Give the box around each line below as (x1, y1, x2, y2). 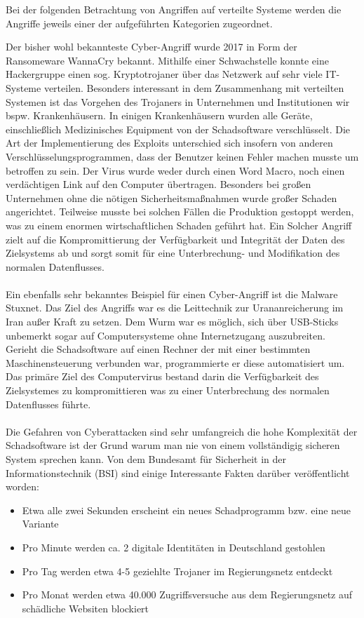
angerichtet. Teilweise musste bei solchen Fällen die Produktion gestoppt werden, (6, 204, 354, 219)
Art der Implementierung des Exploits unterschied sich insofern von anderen (6, 135, 333, 150)
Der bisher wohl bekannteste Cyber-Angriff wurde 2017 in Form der (6, 39, 297, 54)
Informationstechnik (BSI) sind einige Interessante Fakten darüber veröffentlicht (6, 465, 350, 480)
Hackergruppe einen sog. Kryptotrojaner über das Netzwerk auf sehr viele (6, 67, 323, 81)
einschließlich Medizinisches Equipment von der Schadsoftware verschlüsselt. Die (6, 121, 351, 136)
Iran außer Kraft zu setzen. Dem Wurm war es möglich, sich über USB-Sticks (6, 314, 339, 329)
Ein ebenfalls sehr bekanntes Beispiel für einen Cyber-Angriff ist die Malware (6, 286, 338, 301)
